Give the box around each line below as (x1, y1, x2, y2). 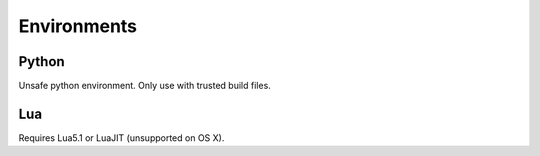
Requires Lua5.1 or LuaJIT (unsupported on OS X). (18, 131, 225, 144)
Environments (18, 15, 138, 37)
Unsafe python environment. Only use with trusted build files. (18, 80, 272, 92)
